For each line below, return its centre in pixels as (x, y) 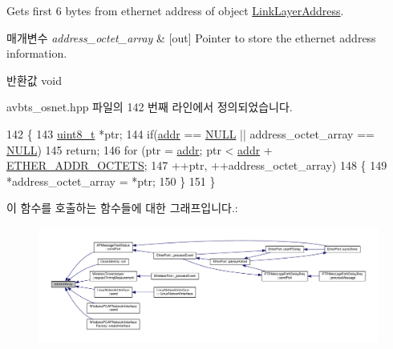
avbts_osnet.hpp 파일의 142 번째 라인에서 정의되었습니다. (150, 107)
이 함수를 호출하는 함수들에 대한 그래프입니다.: (122, 208)
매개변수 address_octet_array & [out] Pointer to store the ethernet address (191, 37)
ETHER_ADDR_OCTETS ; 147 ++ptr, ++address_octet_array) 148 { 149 (197, 165)
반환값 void (34, 80)
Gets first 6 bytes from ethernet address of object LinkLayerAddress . (175, 10)
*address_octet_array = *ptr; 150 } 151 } (111, 181)
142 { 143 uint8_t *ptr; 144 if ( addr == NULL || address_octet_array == (190, 133)
